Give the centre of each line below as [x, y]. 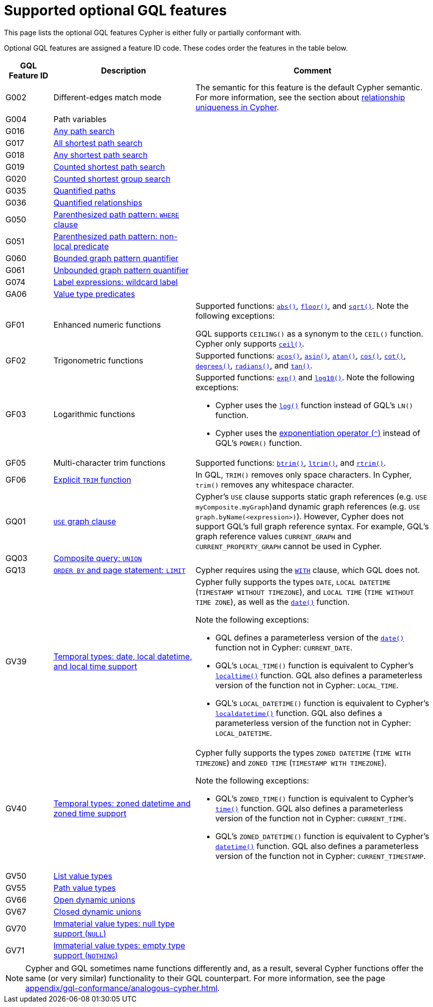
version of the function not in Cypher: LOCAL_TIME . [307, 685]
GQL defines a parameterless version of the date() [310, 637]
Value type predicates [94, 294]
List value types [83, 876]
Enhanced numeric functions [107, 324]
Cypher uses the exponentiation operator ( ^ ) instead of [318, 433]
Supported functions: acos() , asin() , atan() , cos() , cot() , [301, 355]
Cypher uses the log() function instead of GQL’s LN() [314, 405]
